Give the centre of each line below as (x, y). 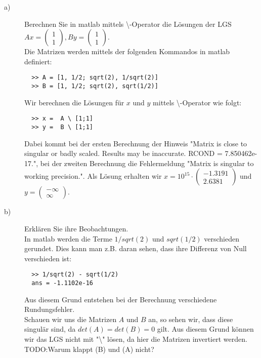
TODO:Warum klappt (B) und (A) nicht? (89, 349)
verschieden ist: (48, 258)
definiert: (38, 61)
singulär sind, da (50, 329)
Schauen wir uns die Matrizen (71, 319)
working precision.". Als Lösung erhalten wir (93, 176)
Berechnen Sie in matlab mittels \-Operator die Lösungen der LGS (128, 24)
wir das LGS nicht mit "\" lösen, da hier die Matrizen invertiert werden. (136, 339)
